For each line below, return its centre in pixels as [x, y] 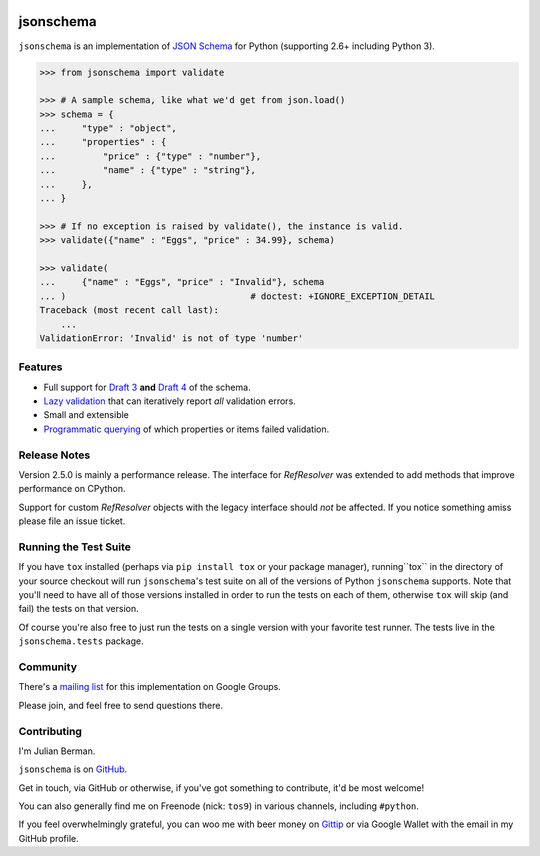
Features [40, 367]
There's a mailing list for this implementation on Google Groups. [150, 687]
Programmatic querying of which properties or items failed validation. [186, 429]
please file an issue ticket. [72, 521]
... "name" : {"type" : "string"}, [148, 170]
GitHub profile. [48, 838]
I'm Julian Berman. [57, 751]
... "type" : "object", [108, 128]
